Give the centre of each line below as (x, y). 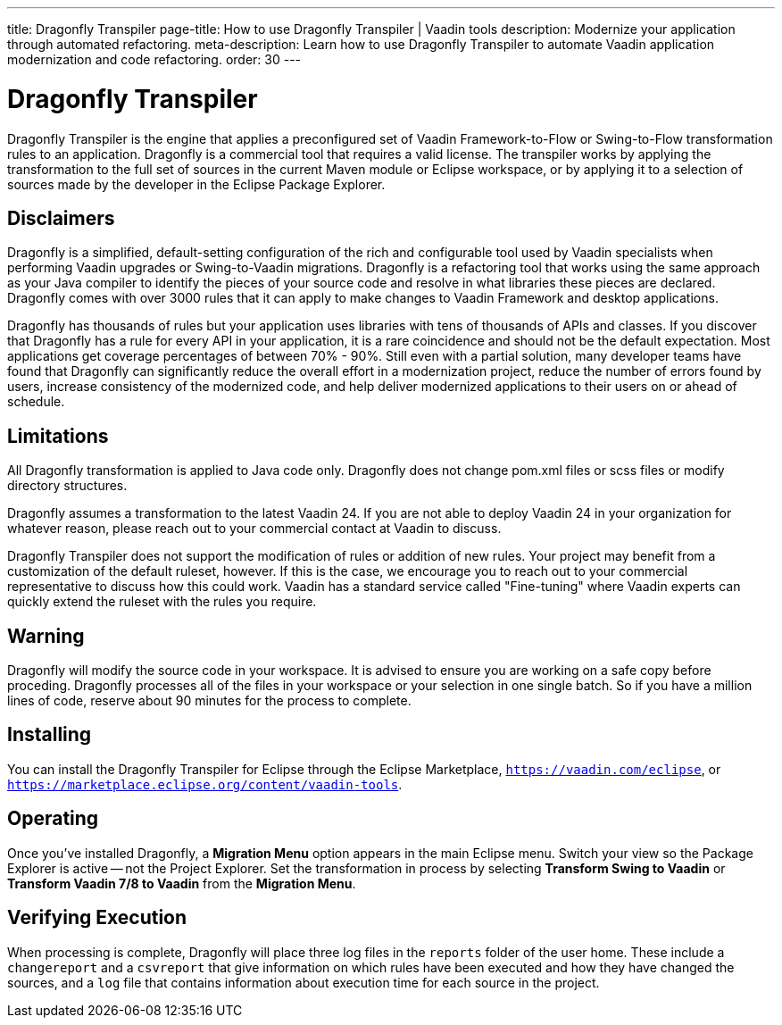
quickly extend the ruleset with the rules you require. (162, 602)
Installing (50, 735)
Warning (46, 636)
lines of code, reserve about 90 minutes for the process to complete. (209, 701)
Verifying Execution (97, 918)
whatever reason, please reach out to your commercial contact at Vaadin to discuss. (254, 529)
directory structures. (67, 486)
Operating (53, 819)
